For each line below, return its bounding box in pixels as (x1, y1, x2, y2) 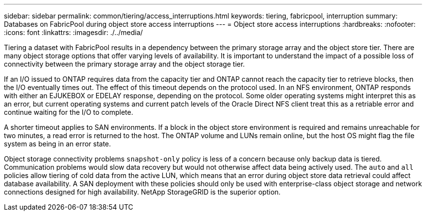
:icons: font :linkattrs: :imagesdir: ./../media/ (4, 28, 143, 36)
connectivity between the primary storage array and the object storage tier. (4, 60, 245, 68)
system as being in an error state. (4, 140, 111, 148)
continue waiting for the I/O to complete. (4, 108, 133, 116)
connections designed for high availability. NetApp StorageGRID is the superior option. (4, 188, 281, 196)
